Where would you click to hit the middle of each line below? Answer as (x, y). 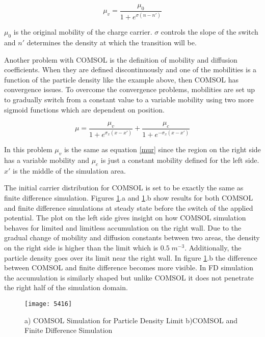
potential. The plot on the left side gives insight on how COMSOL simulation (125, 218)
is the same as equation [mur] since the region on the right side (162, 149)
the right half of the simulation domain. (66, 287)
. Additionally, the (213, 248)
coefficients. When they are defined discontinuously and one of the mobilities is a (130, 69)
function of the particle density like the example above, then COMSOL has (122, 79)
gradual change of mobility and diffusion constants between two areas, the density (132, 237)
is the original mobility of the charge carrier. (83, 32)
